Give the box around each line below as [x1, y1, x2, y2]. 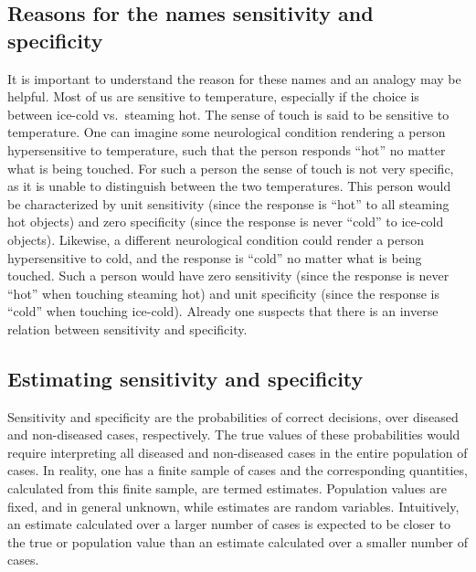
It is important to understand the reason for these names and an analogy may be [7, 69, 461, 88]
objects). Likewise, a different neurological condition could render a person [7, 229, 425, 249]
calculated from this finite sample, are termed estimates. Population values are [7, 479, 447, 498]
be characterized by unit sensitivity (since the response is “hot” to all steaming [7, 194, 450, 213]
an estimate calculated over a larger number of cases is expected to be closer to [7, 514, 451, 534]
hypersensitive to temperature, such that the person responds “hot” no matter [7, 140, 446, 159]
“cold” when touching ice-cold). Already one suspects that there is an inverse [7, 302, 439, 321]
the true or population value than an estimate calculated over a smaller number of [7, 532, 468, 551]
